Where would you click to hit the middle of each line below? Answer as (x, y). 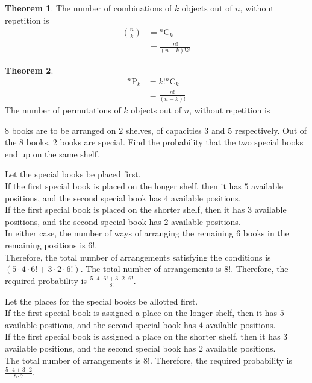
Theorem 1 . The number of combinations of (89, 8)
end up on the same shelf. (52, 154)
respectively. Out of (271, 130)
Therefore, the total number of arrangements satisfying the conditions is (138, 257)
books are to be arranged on (64, 130)
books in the (266, 233)
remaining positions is (45, 245)
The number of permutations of (63, 110)
